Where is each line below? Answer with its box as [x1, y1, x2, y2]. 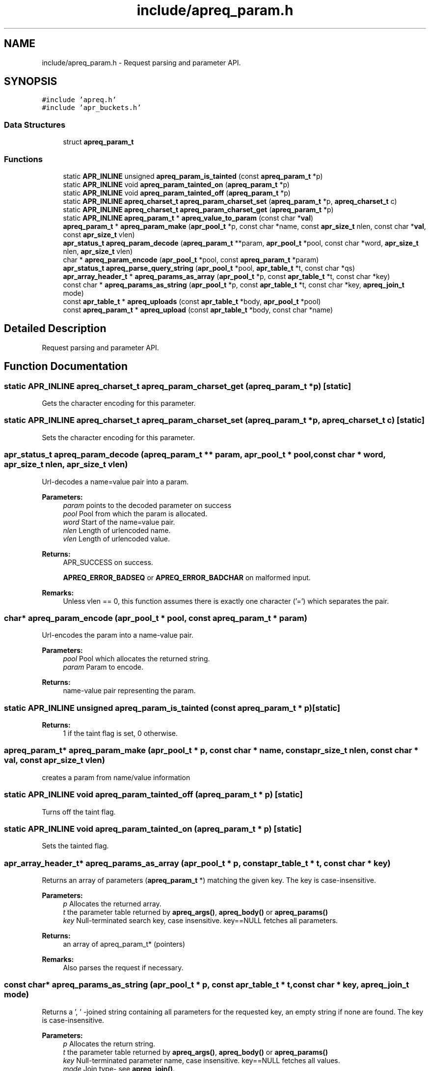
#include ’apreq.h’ [42, 96, 117, 104]
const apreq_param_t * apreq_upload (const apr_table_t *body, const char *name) [63, 305, 333, 314]
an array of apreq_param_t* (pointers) [63, 940, 186, 948]
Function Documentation [4, 360, 128, 373]
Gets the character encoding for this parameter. [42, 399, 196, 407]
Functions [4, 154, 43, 164]
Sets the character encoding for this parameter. [42, 433, 195, 442]
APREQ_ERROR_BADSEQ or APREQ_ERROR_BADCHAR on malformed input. [63, 573, 311, 582]
